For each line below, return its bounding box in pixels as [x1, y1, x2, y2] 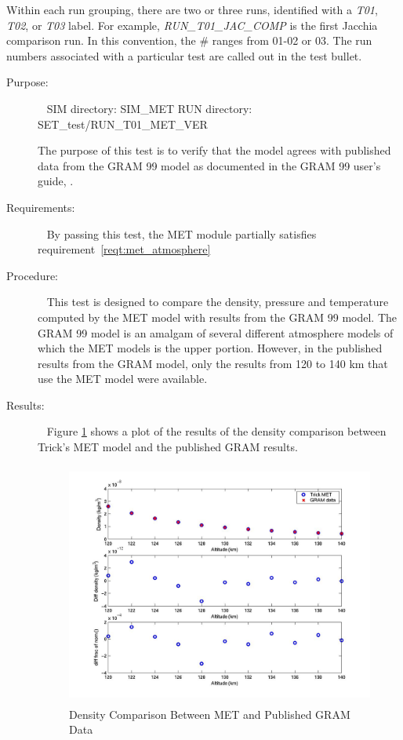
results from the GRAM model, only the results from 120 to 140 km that [38, 355, 388, 371]
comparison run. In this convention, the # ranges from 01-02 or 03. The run [6, 32, 372, 49]
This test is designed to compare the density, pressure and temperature [46, 293, 389, 310]
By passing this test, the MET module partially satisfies [46, 225, 317, 242]
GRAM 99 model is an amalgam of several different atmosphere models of [38, 324, 394, 341]
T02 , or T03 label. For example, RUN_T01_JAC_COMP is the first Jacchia [6, 16, 378, 33]
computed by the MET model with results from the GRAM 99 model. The [38, 308, 398, 325]
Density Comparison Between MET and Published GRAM [69, 705, 350, 722]
